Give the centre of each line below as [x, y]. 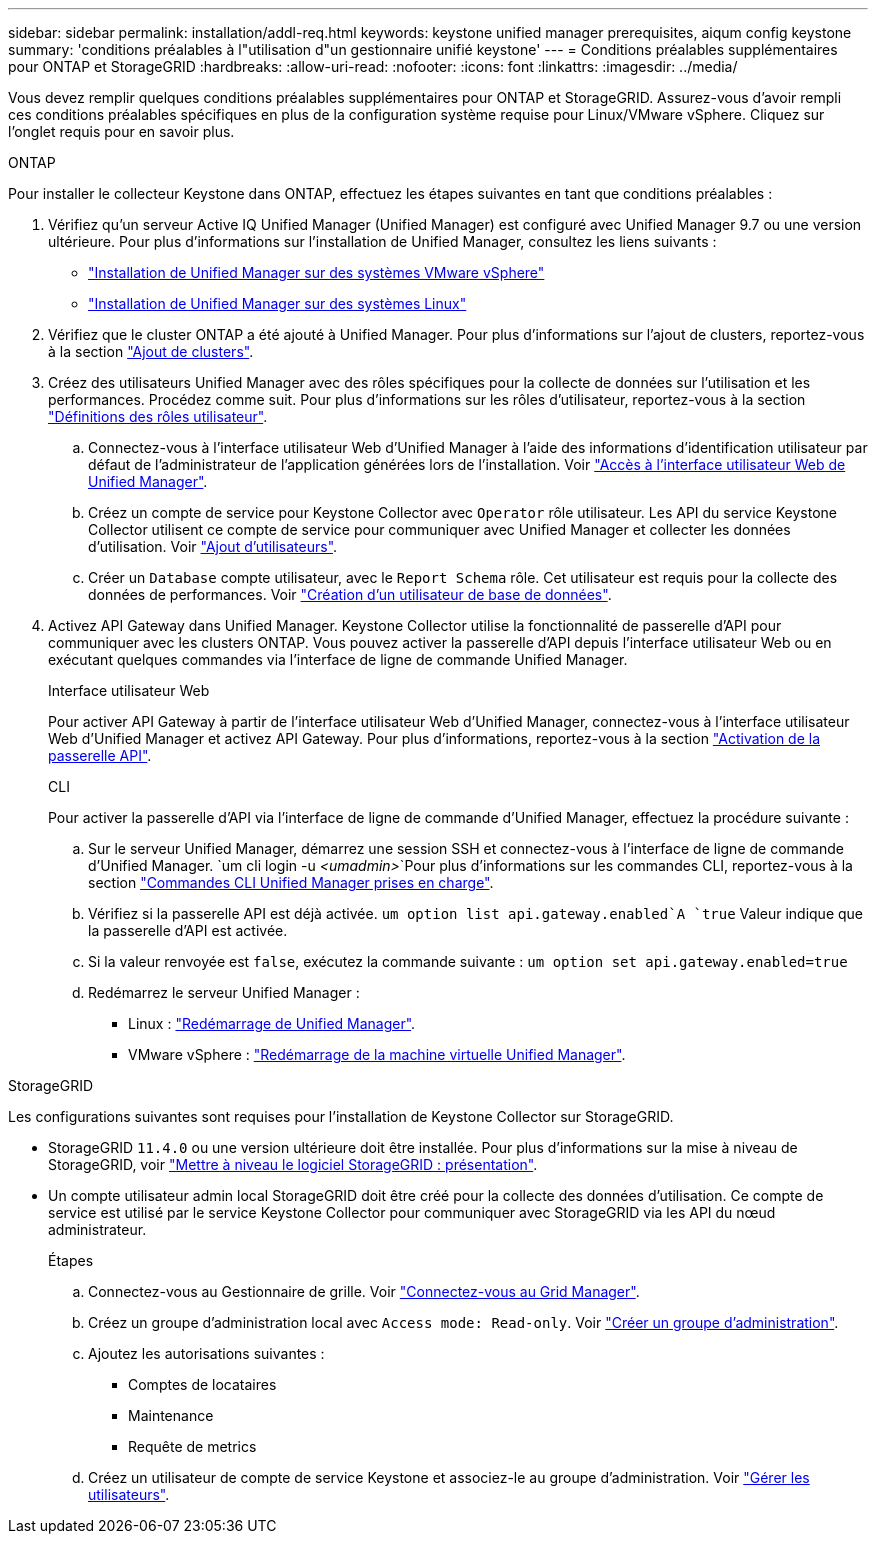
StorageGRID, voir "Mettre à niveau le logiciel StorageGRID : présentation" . [293, 1164]
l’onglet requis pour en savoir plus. [121, 131]
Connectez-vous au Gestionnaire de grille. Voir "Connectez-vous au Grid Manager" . [364, 1291]
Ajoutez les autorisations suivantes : [206, 1353]
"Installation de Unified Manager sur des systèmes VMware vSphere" [316, 272]
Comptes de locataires [202, 1384]
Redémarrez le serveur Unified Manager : [224, 992]
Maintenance [171, 1415]
